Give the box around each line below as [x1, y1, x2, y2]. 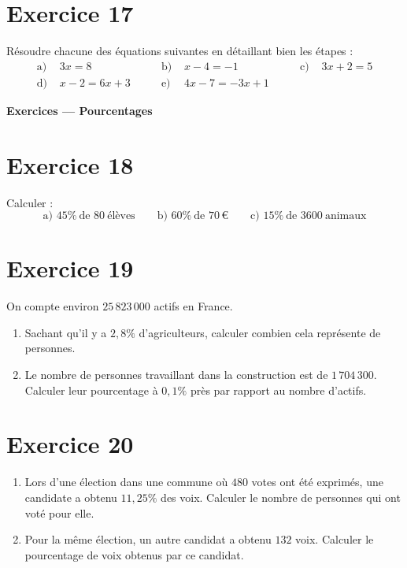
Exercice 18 [6, 148, 134, 180]
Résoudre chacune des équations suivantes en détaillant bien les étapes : [6, 43, 353, 59]
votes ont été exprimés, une [251, 473, 383, 490]
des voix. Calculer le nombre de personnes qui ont [161, 488, 401, 505]
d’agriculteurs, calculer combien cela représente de [139, 324, 381, 340]
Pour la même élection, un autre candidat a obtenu [24, 531, 272, 548]
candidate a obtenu [24, 488, 117, 505]
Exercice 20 [6, 428, 134, 460]
